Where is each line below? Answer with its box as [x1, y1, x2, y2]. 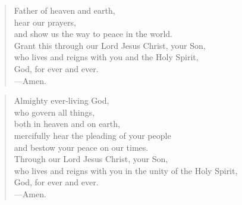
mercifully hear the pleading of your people [14, 129, 171, 141]
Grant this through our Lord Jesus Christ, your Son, [14, 39, 206, 51]
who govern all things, [14, 105, 95, 118]
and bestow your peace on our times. [14, 141, 149, 153]
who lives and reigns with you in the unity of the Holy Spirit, [14, 164, 238, 176]
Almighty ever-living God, [14, 94, 109, 107]
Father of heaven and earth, [14, 4, 115, 16]
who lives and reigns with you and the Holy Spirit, [14, 51, 199, 63]
